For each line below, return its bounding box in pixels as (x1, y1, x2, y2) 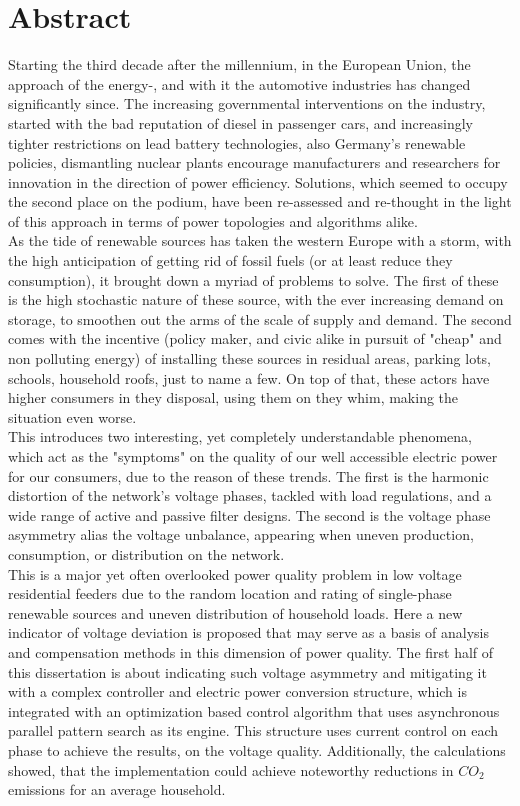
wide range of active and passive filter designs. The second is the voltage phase (8, 504, 491, 525)
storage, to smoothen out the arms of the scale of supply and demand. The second (8, 308, 512, 329)
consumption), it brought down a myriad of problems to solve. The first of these (8, 269, 499, 290)
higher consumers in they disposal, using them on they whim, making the (8, 387, 459, 408)
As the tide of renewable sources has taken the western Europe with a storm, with (8, 230, 512, 251)
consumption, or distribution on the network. (8, 543, 285, 564)
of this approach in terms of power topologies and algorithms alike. (8, 210, 418, 231)
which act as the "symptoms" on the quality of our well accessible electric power (8, 446, 498, 466)
